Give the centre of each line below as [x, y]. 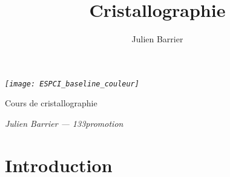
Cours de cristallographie [51, 103]
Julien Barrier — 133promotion [64, 123]
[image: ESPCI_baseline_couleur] [72, 84]
